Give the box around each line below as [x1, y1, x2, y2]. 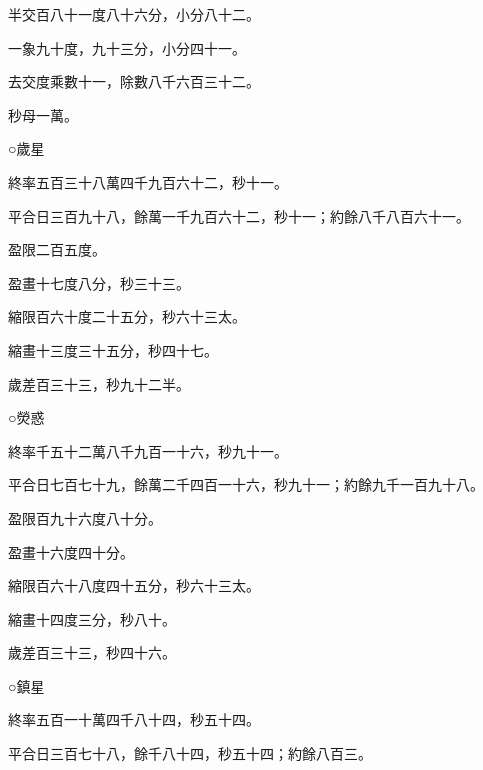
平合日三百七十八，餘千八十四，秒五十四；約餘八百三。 [8, 743, 372, 764]
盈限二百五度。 [8, 239, 106, 260]
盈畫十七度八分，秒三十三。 [8, 272, 190, 293]
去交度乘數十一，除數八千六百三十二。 [8, 71, 260, 92]
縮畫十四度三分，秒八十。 [8, 608, 176, 629]
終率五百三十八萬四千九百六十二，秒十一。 [8, 171, 288, 192]
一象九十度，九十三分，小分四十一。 [8, 37, 246, 58]
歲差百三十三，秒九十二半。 [8, 373, 190, 394]
